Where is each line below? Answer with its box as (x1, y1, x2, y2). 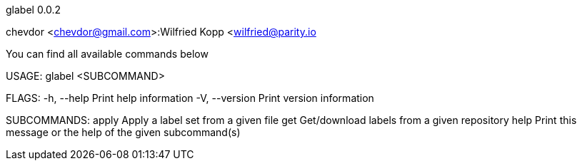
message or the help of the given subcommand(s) (6, 126, 241, 138)
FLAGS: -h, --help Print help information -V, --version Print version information (6, 92, 374, 104)
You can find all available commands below (6, 48, 209, 60)
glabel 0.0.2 (6, 4, 61, 16)
